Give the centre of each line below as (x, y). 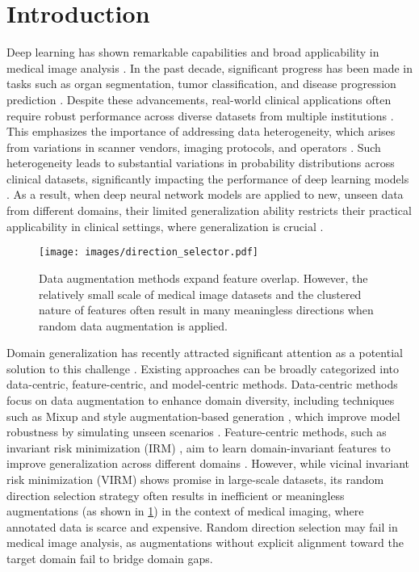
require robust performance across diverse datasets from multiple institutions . (200, 115)
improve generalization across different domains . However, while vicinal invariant (208, 463)
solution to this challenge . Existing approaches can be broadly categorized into (203, 368)
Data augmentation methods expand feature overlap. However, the (203, 278)
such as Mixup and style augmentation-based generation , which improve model (203, 416)
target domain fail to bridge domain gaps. (110, 558)
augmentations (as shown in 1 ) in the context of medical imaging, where (185, 511)
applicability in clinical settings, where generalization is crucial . (165, 226)
